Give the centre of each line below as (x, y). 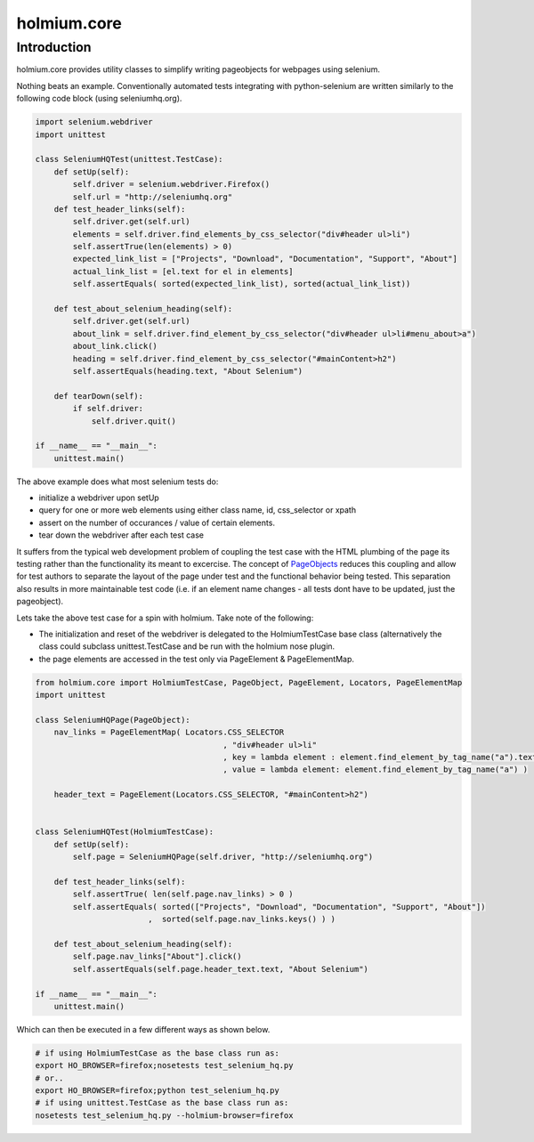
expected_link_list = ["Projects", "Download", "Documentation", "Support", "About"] (265, 259)
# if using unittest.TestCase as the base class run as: (162, 1103)
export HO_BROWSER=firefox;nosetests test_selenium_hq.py (164, 1065)
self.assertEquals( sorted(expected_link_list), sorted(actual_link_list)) (242, 284)
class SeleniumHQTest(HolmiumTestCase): (124, 832)
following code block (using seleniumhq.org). (99, 99)
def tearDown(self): (99, 396)
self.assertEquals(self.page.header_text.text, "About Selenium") (221, 969)
